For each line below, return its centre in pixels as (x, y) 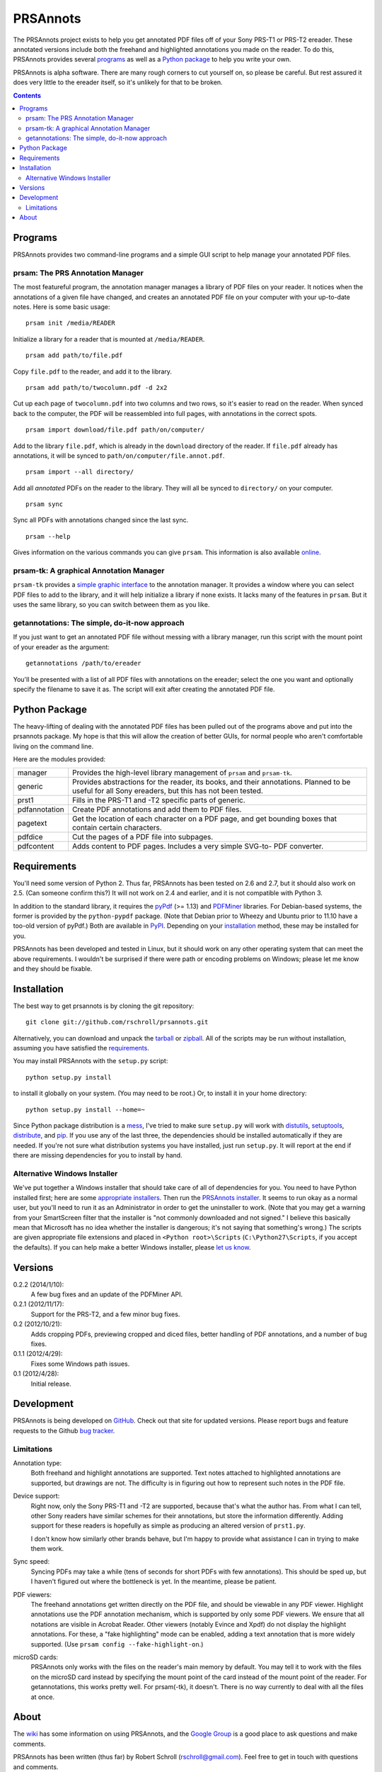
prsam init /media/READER (71, 323)
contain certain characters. (117, 828)
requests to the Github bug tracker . (64, 1430)
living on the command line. (53, 746)
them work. (47, 1549)
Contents (27, 95)
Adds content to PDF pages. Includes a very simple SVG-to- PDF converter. (198, 846)
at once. (43, 1697)
